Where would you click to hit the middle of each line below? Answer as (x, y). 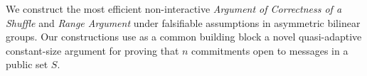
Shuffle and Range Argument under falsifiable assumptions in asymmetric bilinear (183, 22)
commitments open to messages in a (270, 50)
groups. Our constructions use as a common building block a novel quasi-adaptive (184, 37)
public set (27, 64)
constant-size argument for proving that (92, 50)
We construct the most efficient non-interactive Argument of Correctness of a (174, 9)
